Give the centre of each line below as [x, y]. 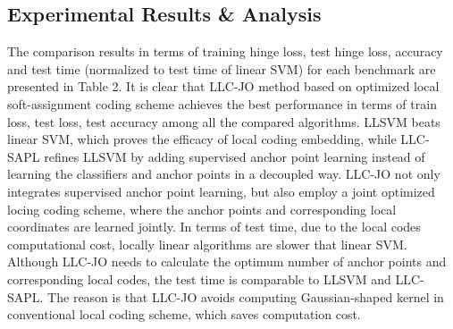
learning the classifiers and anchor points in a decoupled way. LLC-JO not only [224, 174]
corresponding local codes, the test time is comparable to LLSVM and [199, 278]
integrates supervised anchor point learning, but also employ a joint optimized [221, 191]
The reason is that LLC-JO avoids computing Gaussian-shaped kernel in [246, 296]
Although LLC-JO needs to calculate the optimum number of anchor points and [227, 262]
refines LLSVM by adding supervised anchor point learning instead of [235, 156]
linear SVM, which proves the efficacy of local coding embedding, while [202, 139]
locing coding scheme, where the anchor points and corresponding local [202, 209]
